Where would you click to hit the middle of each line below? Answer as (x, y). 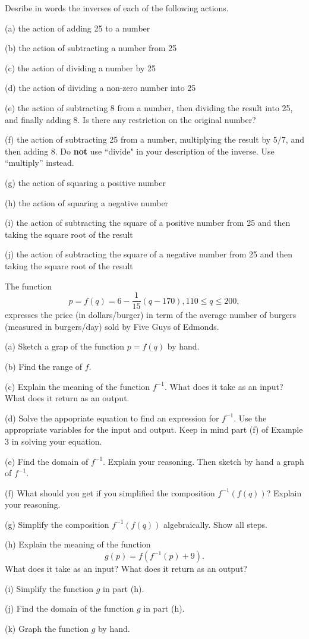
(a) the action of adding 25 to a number (78, 28)
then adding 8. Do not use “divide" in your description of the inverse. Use (140, 151)
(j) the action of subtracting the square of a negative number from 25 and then (149, 254)
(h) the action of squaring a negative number (87, 202)
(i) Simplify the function (49, 588)
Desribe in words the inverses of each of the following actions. (117, 8)
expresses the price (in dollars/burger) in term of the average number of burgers (151, 315)
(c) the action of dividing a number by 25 (81, 67)
